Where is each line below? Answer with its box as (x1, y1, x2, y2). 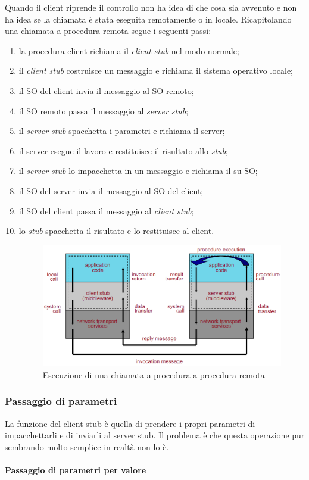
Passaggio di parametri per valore (5, 464, 146, 476)
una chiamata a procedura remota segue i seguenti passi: (5, 24, 211, 37)
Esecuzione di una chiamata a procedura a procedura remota (42, 368, 265, 381)
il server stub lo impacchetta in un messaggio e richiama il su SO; (18, 164, 258, 177)
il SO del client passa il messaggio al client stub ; (18, 204, 194, 217)
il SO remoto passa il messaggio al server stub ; (18, 104, 189, 117)
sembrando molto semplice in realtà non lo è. (5, 440, 169, 453)
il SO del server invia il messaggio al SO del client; (18, 184, 204, 197)
